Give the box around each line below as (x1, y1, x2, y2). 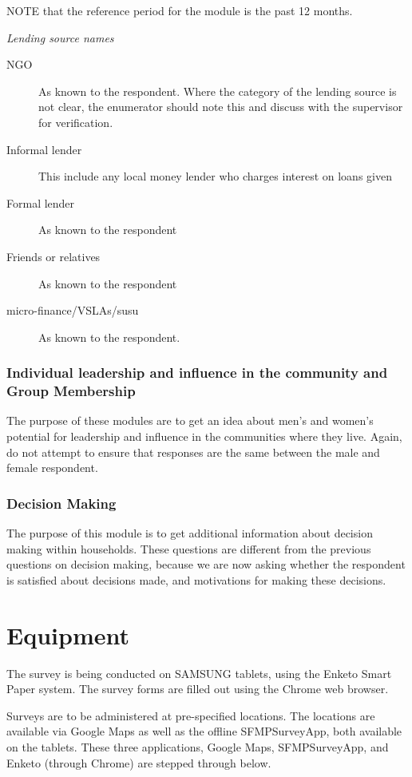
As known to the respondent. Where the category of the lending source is (38, 82, 397, 99)
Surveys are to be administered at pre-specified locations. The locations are (6, 707, 375, 723)
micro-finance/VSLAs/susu (6, 302, 139, 319)
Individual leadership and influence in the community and (6, 363, 388, 383)
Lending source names (6, 29, 114, 46)
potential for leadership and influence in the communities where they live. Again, (6, 428, 402, 445)
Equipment (6, 618, 129, 651)
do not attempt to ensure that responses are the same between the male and (6, 443, 380, 460)
